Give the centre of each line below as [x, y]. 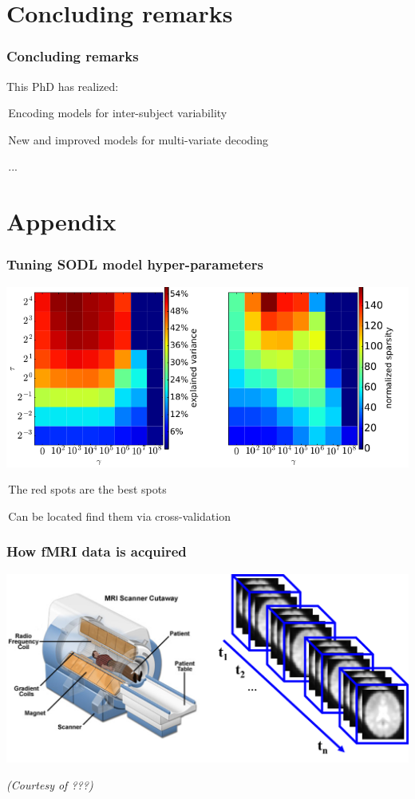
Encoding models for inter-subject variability [118, 113]
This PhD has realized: [63, 86]
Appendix [61, 221]
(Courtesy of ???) [50, 784]
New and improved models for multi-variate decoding [138, 139]
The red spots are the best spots [87, 489]
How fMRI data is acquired [97, 551]
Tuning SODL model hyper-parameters [135, 264]
